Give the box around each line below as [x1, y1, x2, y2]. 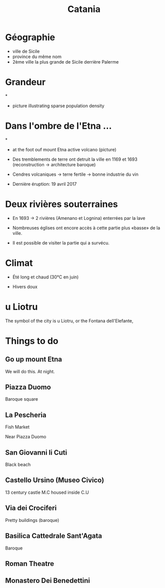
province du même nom [12, 54, 61, 60]
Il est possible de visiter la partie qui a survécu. [12, 239, 110, 246]
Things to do [5, 335, 58, 347]
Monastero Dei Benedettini [5, 576, 90, 585]
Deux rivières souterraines [5, 199, 118, 210]
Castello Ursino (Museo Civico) [5, 476, 104, 484]
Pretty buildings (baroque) [5, 517, 59, 523]
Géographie [5, 32, 55, 43]
